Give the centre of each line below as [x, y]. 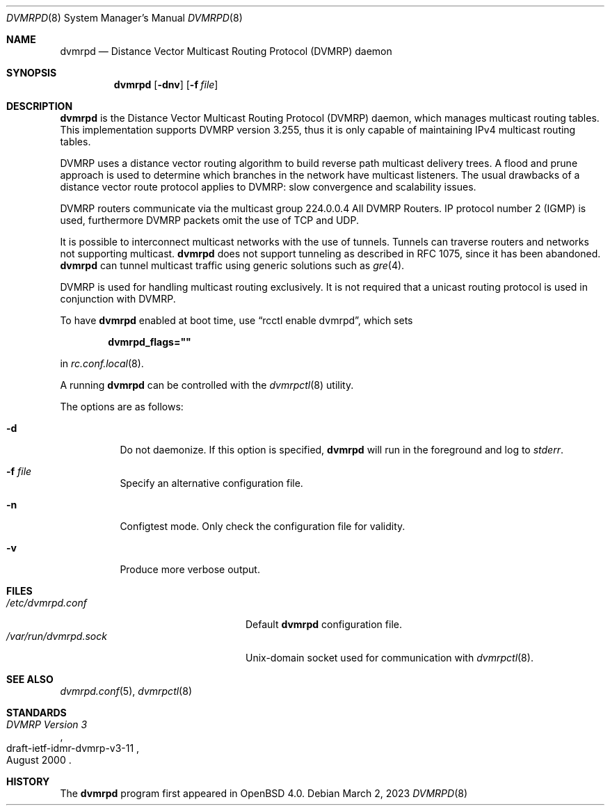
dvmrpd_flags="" [150, 342]
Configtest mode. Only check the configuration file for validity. [263, 526]
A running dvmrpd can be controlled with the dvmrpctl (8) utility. [207, 385]
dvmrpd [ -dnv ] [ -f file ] [166, 85]
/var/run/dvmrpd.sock [57, 636]
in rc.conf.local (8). [102, 363]
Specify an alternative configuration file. [211, 483]
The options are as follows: [122, 407]
